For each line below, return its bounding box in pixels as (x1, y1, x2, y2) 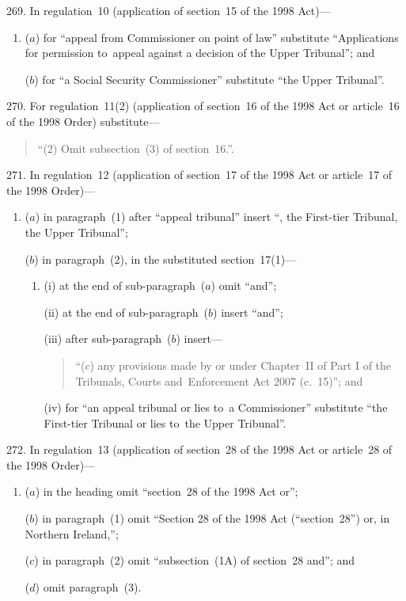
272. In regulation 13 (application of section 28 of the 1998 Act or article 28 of (6, 441, 393, 458)
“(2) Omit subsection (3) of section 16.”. (37, 139, 234, 156)
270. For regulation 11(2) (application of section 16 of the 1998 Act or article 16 (6, 97, 400, 114)
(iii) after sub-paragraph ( (44, 330, 172, 347)
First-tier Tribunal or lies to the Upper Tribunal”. (44, 414, 286, 431)
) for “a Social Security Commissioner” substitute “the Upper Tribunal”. (34, 70, 385, 87)
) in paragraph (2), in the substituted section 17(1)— (34, 250, 297, 267)
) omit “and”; (211, 277, 277, 294)
